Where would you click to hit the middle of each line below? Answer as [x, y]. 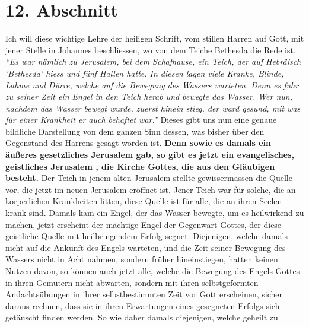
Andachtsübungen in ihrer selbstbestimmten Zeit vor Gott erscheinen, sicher [144, 294]
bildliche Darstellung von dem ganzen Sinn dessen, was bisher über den [135, 131]
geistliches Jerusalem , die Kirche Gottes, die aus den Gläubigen [140, 166]
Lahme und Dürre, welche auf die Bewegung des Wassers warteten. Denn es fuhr [152, 85]
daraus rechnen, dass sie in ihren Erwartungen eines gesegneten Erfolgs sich [143, 305]
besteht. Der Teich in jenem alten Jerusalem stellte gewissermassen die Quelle [149, 178]
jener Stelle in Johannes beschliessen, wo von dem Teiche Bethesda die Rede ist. [151, 50]
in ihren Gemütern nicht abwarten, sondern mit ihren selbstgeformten [132, 282]
